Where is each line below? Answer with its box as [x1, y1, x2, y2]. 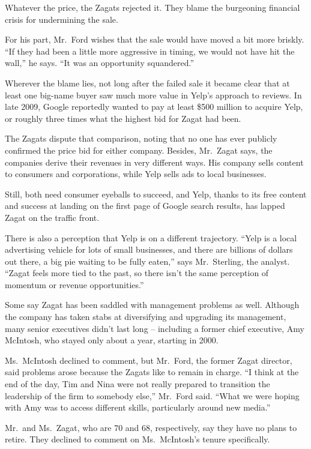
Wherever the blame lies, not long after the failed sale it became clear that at [5, 76, 290, 89]
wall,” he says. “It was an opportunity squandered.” [5, 56, 194, 69]
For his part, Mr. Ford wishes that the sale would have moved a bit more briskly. [5, 33, 304, 46]
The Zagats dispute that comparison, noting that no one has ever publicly [5, 132, 277, 145]
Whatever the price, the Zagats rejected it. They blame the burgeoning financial [5, 1, 300, 13]
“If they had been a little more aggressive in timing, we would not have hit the [5, 44, 295, 57]
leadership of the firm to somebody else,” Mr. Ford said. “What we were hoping [5, 389, 300, 402]
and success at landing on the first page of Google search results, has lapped [5, 199, 285, 212]
